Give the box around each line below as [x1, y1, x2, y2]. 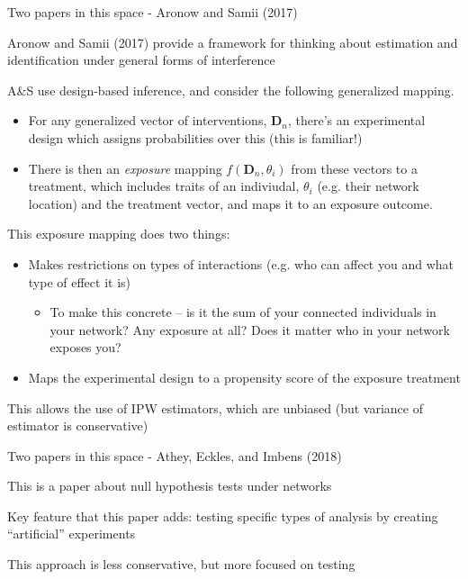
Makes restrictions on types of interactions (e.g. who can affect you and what [28, 254, 454, 273]
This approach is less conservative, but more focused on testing [7, 555, 355, 574]
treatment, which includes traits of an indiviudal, [28, 176, 300, 195]
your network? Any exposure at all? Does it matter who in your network [49, 320, 450, 339]
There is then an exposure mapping [28, 158, 222, 177]
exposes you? [49, 338, 121, 357]
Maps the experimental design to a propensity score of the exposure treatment [28, 367, 461, 386]
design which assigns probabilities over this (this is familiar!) [28, 128, 363, 147]
